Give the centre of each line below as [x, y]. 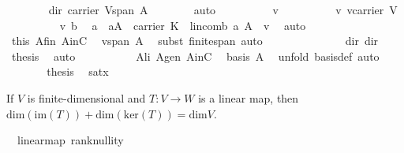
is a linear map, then [249, 97]
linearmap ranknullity [70, 140]
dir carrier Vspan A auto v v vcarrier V [223, 9]
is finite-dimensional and [86, 97]
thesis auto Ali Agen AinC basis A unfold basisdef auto [195, 56]
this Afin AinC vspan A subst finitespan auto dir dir [195, 41]
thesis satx [78, 71]
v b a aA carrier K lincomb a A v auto [183, 25]
